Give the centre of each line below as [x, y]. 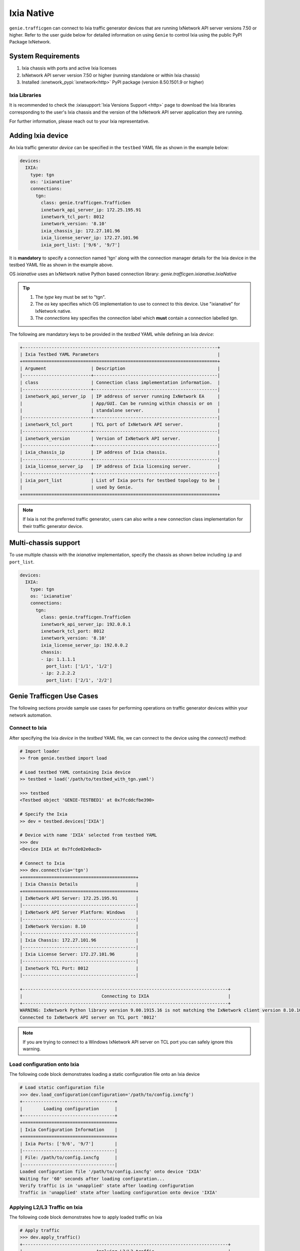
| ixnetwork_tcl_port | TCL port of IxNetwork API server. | [120, 424]
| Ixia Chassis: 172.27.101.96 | [79, 940]
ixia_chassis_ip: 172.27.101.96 [80, 231]
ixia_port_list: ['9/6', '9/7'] [80, 245]
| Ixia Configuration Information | [68, 1129]
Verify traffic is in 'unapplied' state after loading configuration [107, 1185]
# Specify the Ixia [43, 814]
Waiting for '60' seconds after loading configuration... [92, 1179]
